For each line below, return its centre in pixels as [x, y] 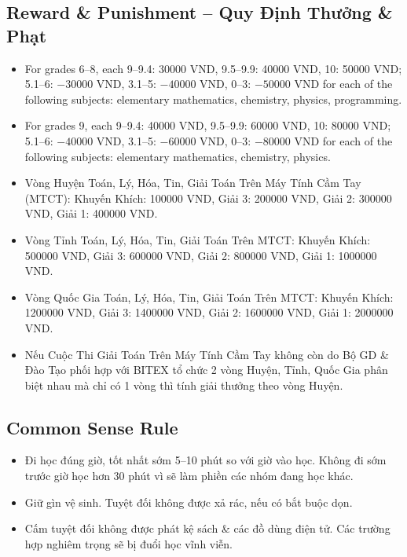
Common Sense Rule [92, 427]
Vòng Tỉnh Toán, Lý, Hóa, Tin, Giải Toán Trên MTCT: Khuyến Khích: [198, 239]
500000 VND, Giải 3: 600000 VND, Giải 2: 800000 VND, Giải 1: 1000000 [201, 255]
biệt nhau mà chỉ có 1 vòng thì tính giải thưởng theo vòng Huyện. [184, 385]
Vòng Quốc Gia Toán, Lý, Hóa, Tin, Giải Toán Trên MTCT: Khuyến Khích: [209, 297]
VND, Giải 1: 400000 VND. [91, 213]
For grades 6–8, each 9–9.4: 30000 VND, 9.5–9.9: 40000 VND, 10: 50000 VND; [213, 68]
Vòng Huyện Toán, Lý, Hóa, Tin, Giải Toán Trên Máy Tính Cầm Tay [193, 183]
